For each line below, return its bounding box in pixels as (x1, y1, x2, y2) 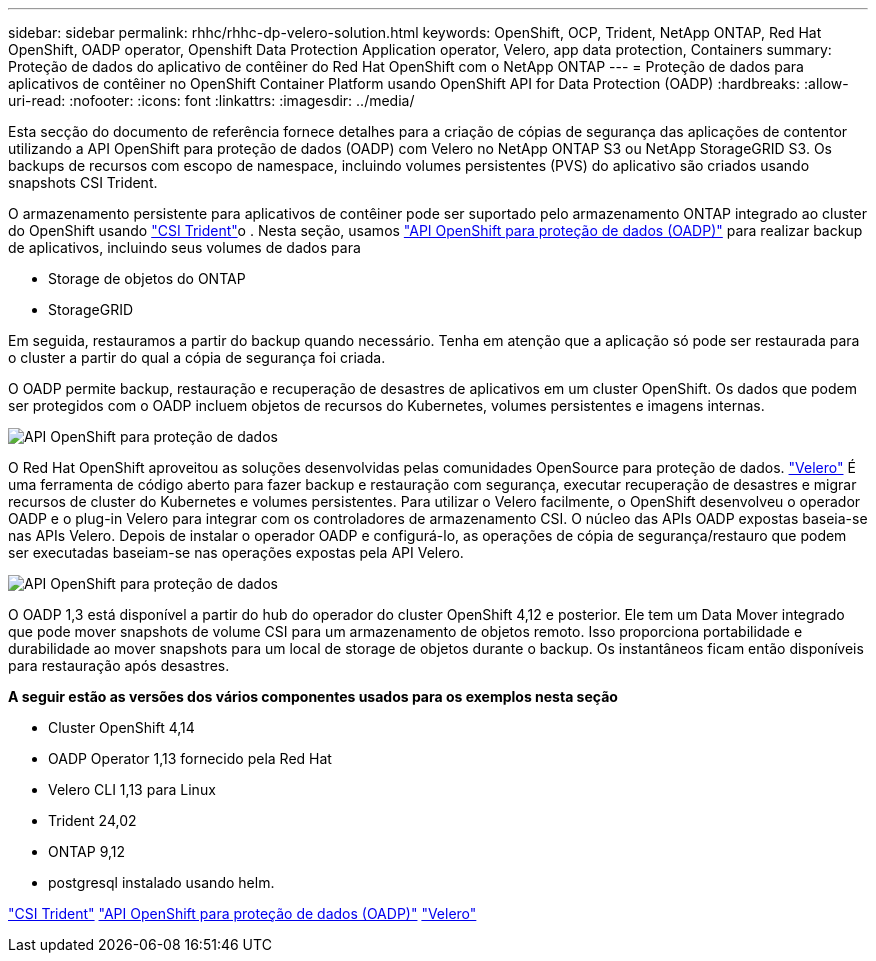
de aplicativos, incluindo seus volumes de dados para (8, 239, 361, 256)
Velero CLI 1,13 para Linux (48, 781, 216, 798)
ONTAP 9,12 (48, 843, 126, 860)
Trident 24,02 (48, 812, 137, 829)
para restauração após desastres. (8, 657, 230, 674)
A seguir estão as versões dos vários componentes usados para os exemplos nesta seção (8, 688, 618, 705)
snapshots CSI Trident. (8, 174, 158, 191)
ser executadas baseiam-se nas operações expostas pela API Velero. (8, 544, 464, 561)
